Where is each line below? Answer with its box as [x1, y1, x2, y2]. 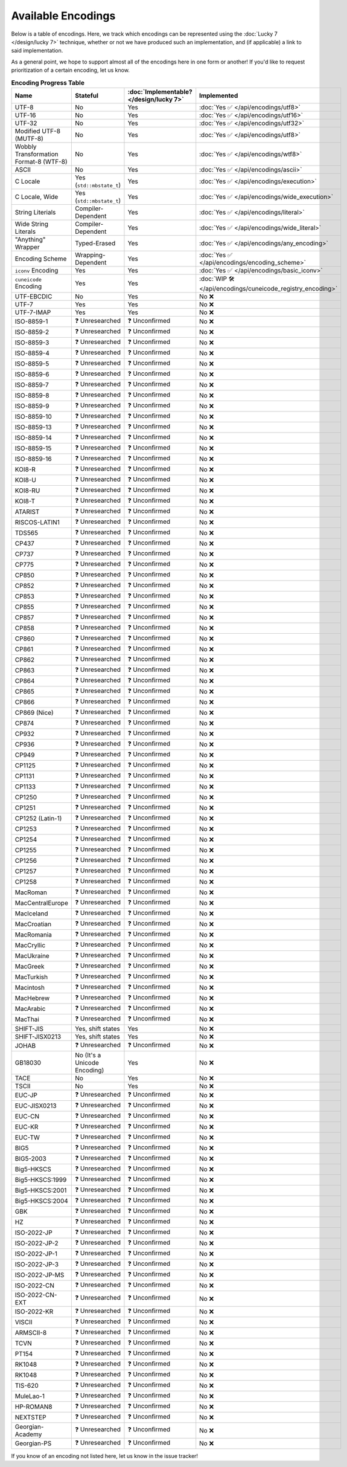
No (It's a [74, 1051, 101, 1059]
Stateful [74, 91, 99, 100]
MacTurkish [14, 973, 48, 981]
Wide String [14, 219, 48, 228]
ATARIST [14, 508, 40, 516]
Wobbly [14, 142, 37, 150]
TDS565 [14, 529, 39, 537]
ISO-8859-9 [14, 402, 49, 410]
